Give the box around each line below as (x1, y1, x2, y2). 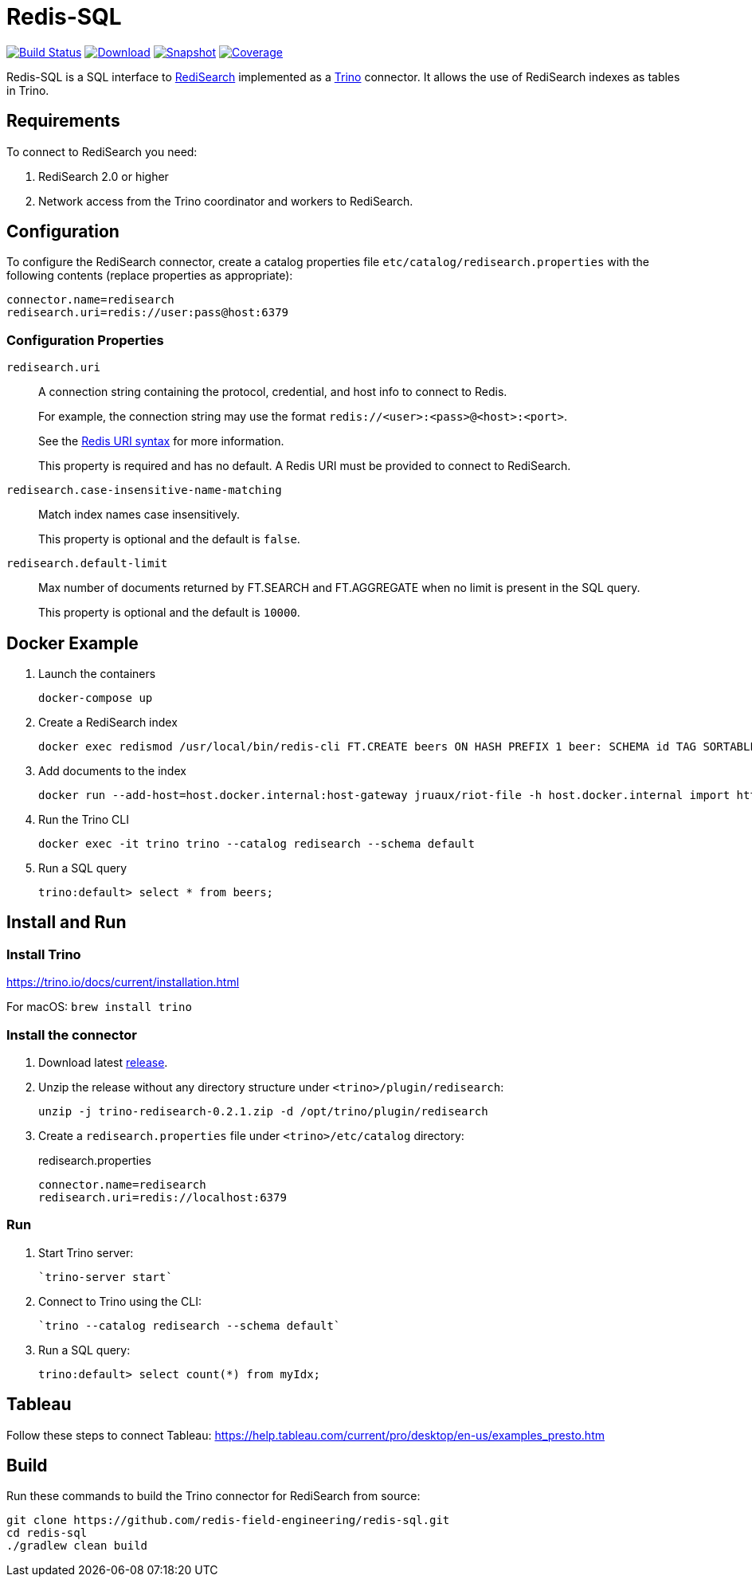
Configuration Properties (6, 331, 164, 348)
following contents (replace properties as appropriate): (6, 268, 293, 283)
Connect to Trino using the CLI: (38, 1294, 202, 1308)
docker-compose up (38, 692, 153, 705)
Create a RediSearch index (38, 715, 178, 730)
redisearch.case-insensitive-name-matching (6, 484, 282, 497)
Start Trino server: (38, 1245, 134, 1260)
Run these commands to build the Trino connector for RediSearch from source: (6, 1489, 421, 1503)
